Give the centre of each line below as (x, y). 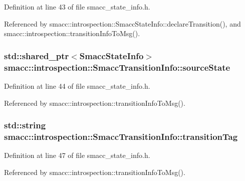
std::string (25, 125)
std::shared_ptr (37, 55)
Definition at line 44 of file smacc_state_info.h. (77, 85)
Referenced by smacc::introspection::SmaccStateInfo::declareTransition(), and (123, 23)
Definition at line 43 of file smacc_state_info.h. (77, 7)
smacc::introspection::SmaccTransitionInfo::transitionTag (121, 136)
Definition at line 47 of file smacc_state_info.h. (77, 155)
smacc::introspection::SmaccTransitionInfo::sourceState (117, 67)
